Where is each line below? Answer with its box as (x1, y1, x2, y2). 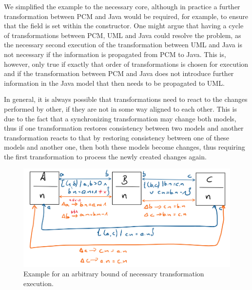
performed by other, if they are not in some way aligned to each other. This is (4, 103, 237, 114)
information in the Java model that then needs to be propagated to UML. (4, 77, 225, 88)
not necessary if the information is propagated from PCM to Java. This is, (4, 49, 226, 59)
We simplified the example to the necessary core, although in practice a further (4, 1, 240, 11)
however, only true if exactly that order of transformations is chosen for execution (4, 58, 249, 69)
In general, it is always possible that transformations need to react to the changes (4, 94, 248, 104)
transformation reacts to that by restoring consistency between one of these (4, 132, 229, 142)
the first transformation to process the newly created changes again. (4, 151, 207, 161)
